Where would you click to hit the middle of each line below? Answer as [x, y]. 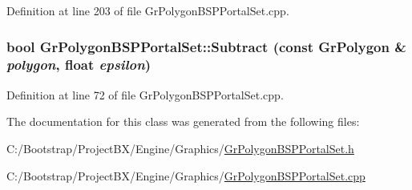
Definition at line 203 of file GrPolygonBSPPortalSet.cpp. [148, 10]
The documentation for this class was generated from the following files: [183, 121]
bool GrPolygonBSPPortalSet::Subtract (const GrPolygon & [206, 46]
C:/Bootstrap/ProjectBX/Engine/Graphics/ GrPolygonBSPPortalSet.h [180, 148]
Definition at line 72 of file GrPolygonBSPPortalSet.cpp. [145, 94]
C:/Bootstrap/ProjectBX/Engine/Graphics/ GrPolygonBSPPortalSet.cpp [186, 175]
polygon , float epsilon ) [79, 65]
